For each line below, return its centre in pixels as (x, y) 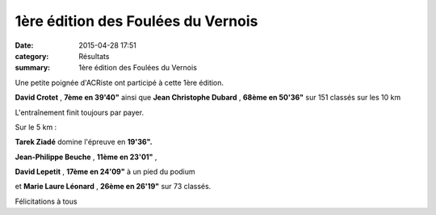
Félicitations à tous (46, 201)
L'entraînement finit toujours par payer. (80, 112)
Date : (24, 45)
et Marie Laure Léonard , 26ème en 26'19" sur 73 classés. (113, 187)
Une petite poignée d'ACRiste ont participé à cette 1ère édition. (119, 82)
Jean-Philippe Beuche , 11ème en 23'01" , (86, 157)
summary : (33, 68)
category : (32, 56)
